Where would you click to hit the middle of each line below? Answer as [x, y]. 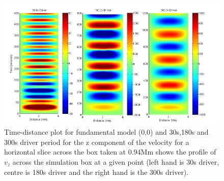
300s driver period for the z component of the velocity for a [97, 142]
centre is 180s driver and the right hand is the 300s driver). [96, 172]
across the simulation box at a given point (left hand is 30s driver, [116, 161]
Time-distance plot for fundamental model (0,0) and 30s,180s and [106, 132]
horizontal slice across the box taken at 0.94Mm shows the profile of [110, 152]
